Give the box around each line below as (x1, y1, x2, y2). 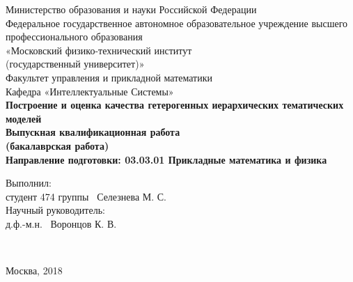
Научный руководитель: (6, 203, 105, 217)
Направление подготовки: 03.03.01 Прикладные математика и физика (6, 152, 327, 166)
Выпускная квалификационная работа (6, 125, 180, 139)
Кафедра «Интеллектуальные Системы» (6, 84, 174, 98)
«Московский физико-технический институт (6, 42, 192, 57)
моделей (6, 111, 42, 125)
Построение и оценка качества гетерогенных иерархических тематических (6, 97, 344, 112)
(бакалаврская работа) (6, 138, 109, 152)
